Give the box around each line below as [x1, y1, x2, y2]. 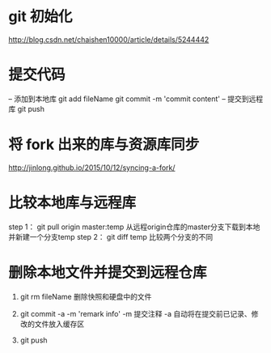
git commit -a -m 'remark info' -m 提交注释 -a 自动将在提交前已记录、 [19, 308, 252, 318]
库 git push [8, 104, 44, 113]
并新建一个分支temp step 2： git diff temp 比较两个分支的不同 [8, 232, 213, 241]
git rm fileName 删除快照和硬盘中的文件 [19, 291, 152, 301]
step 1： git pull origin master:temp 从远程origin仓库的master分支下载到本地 [8, 222, 260, 232]
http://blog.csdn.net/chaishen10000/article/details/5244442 [8, 34, 210, 45]
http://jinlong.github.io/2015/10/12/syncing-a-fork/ [8, 163, 176, 172]
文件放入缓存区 [34, 319, 85, 329]
